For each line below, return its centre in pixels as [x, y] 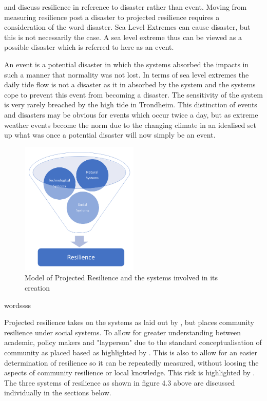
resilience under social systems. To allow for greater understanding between [123, 332]
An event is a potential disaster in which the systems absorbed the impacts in [127, 64]
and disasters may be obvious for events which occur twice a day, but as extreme [131, 114]
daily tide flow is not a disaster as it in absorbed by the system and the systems [130, 84]
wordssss [18, 305]
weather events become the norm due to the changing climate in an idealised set [130, 125]
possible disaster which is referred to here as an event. [89, 47]
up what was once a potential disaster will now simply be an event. [110, 135]
